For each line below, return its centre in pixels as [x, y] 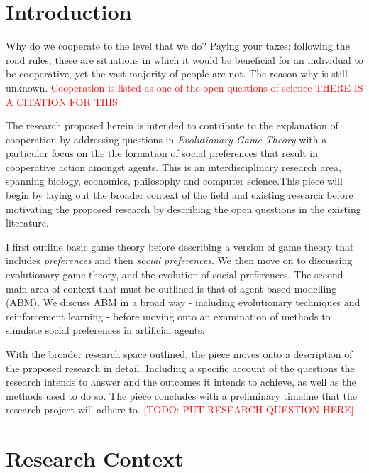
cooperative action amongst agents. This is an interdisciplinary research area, [174, 167]
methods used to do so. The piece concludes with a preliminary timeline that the [182, 395]
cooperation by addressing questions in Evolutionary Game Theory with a [166, 139]
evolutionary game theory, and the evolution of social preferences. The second [175, 274]
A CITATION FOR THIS [62, 101]
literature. [27, 223]
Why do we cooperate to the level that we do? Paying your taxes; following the [178, 46]
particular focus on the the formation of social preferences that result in [162, 153]
